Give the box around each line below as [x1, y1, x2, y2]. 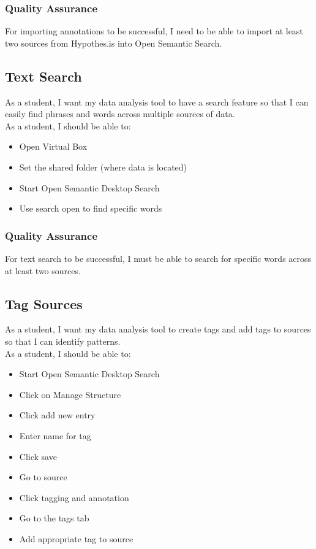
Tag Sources [5, 294, 83, 313]
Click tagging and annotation [19, 491, 129, 504]
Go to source [19, 470, 67, 483]
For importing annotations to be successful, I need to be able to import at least [5, 25, 303, 37]
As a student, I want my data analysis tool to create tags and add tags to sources [5, 323, 311, 336]
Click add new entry [19, 409, 96, 421]
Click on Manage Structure [19, 388, 121, 401]
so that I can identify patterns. [5, 334, 121, 347]
